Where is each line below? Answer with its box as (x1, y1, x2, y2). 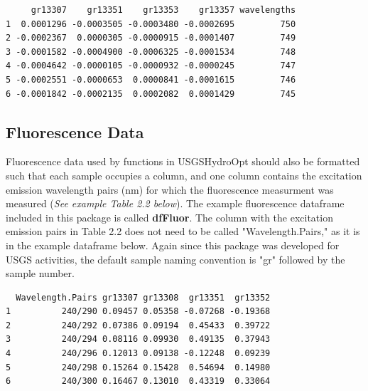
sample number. (6, 266, 75, 281)
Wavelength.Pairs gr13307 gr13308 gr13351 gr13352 (16, 292, 271, 303)
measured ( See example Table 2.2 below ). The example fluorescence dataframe (6, 196, 345, 211)
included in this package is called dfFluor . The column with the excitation (6, 209, 333, 224)
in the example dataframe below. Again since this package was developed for (6, 237, 340, 252)
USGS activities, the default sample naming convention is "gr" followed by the (6, 251, 345, 266)
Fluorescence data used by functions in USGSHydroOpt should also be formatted (6, 154, 360, 169)
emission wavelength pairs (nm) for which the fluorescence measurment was (6, 182, 334, 197)
